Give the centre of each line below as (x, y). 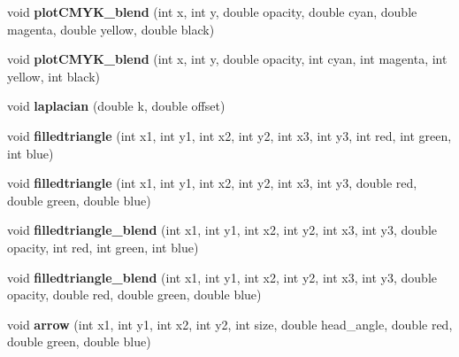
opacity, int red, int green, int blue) (103, 247)
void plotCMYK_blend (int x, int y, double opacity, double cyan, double (212, 12)
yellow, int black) (54, 76)
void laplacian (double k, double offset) (116, 106)
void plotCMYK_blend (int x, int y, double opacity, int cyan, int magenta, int (227, 59)
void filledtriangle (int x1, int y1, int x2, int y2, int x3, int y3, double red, (212, 183)
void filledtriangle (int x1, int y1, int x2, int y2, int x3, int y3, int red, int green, (229, 135)
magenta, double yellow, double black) (111, 29)
